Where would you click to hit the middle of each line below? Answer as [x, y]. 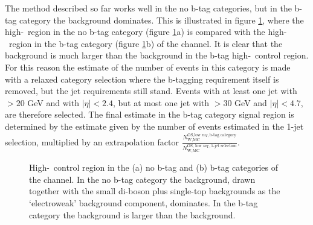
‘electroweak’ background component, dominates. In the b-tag [144, 203]
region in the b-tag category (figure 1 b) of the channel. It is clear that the [146, 43]
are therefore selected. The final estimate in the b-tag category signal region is [150, 114]
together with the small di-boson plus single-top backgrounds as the [155, 191]
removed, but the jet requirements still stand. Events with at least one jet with [151, 91]
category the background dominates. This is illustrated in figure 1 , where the [162, 20]
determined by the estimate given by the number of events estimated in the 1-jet [154, 126]
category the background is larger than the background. [132, 214]
